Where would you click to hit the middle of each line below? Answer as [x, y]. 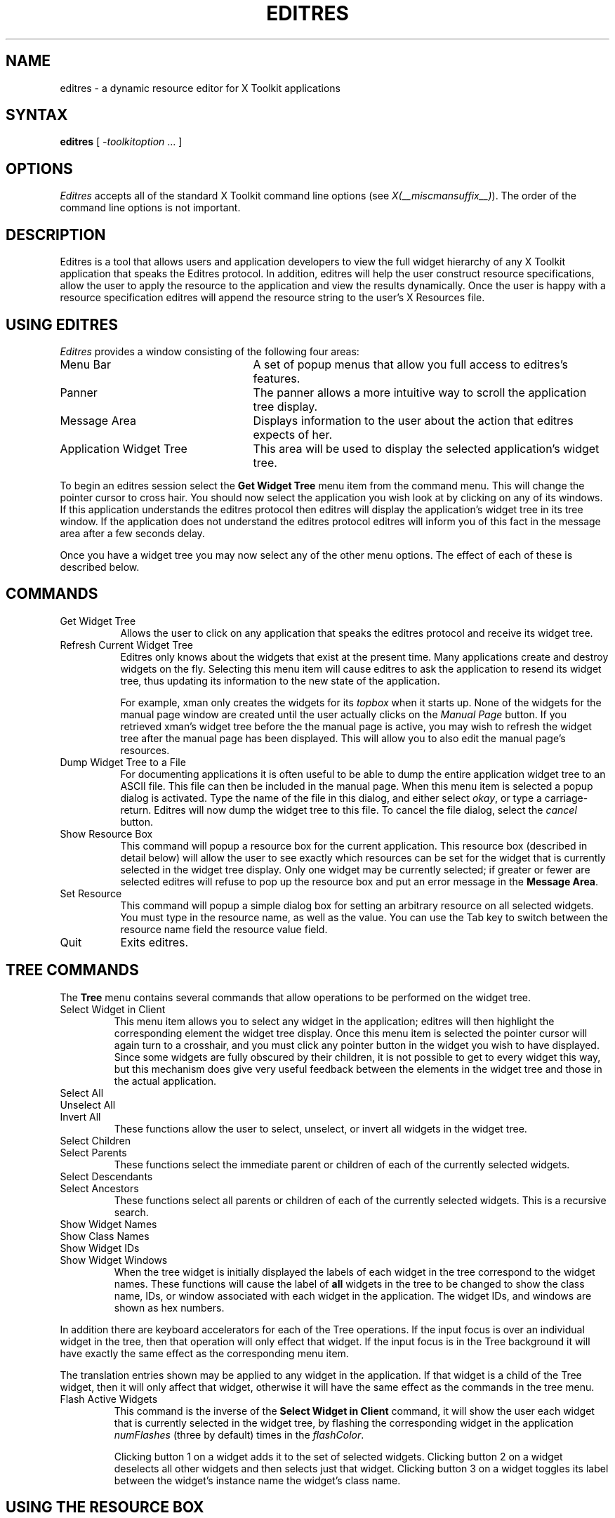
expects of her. [293, 434]
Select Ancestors [99, 1188]
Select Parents [93, 1152]
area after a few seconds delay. [132, 533]
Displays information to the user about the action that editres [413, 420]
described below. [100, 567]
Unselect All [88, 1104]
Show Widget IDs [100, 1248]
